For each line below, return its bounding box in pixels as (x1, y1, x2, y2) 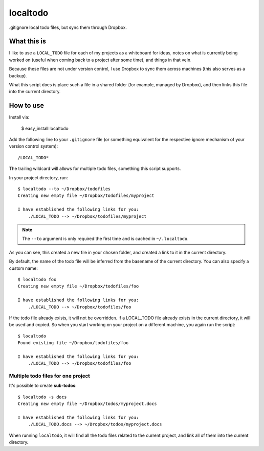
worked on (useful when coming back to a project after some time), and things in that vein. (9, 57, 192, 63)
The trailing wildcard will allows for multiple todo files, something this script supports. (9, 166, 181, 171)
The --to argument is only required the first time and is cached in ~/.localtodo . (22, 236, 189, 242)
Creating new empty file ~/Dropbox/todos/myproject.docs (18, 401, 157, 406)
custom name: (9, 265, 38, 271)
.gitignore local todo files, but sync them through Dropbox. (9, 24, 127, 30)
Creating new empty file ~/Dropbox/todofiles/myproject (18, 193, 154, 198)
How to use (9, 101, 44, 110)
